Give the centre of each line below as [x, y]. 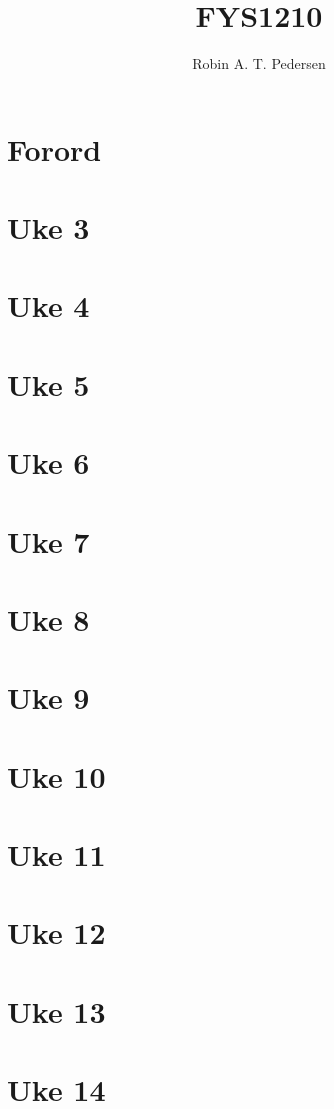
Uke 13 [56, 1010]
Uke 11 [56, 854]
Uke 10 [56, 775]
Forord [54, 148]
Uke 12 [56, 932]
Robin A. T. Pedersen [259, 63]
